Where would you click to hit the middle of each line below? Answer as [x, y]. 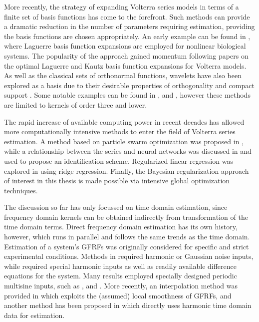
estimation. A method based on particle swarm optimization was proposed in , [124, 141]
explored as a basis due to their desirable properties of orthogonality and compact [129, 85]
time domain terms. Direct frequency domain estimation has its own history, [121, 227]
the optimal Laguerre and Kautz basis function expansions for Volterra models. [125, 65]
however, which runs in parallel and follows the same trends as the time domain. [127, 237]
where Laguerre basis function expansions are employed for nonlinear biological [125, 46]
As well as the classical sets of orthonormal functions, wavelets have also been [123, 75]
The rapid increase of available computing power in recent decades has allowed [124, 121]
